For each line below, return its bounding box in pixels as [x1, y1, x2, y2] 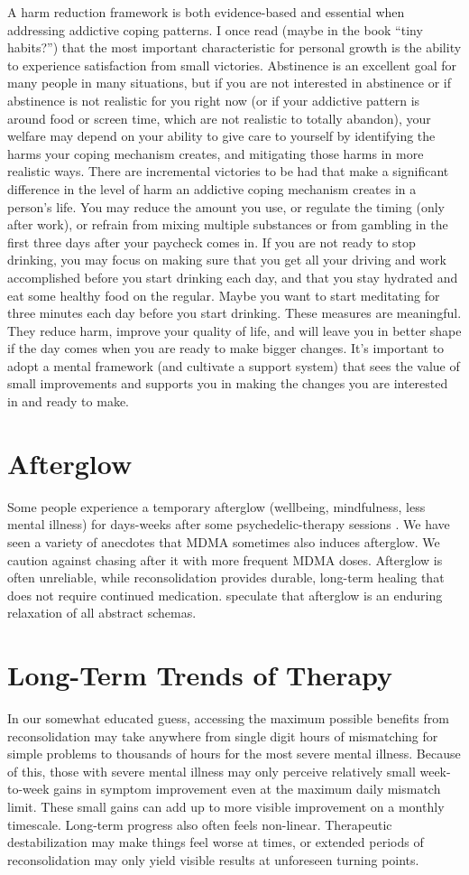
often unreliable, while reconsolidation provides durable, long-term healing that [7, 568, 445, 587]
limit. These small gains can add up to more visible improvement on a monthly [7, 797, 445, 816]
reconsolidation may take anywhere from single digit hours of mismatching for [7, 726, 438, 745]
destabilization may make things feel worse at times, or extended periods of [7, 833, 424, 852]
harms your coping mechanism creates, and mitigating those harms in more [7, 144, 424, 163]
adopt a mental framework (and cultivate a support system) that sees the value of [7, 356, 460, 375]
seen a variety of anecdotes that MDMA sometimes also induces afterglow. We [7, 532, 440, 551]
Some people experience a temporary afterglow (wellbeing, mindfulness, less [7, 497, 426, 516]
